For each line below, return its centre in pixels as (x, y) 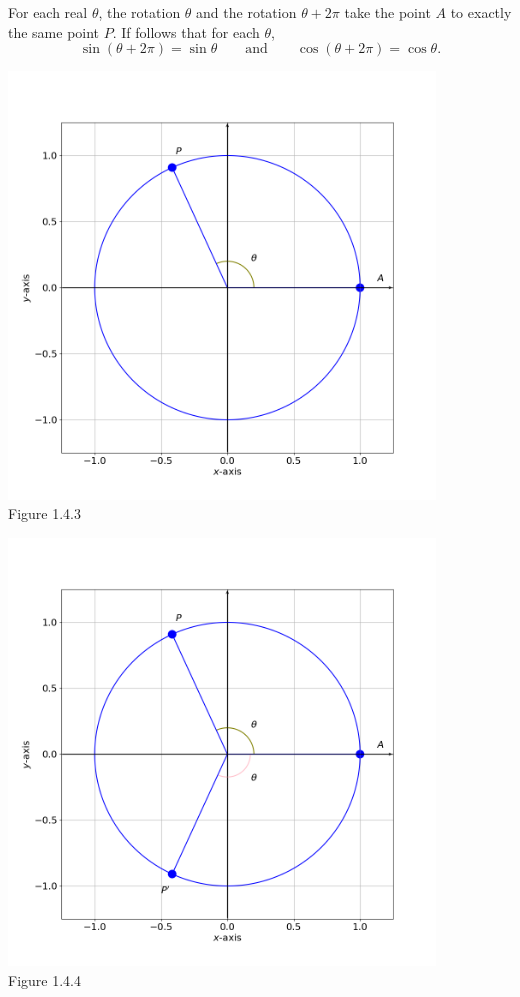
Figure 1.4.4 (44, 979)
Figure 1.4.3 (44, 513)
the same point (54, 31)
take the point (387, 12)
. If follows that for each (186, 31)
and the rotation (246, 12)
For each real (48, 12)
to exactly (481, 12)
